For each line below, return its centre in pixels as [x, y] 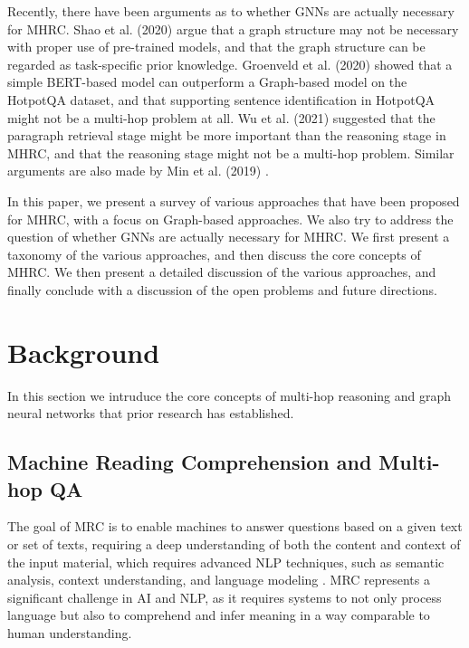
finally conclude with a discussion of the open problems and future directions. [222, 289]
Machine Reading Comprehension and [190, 462]
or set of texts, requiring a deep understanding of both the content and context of [234, 544]
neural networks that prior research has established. [151, 413]
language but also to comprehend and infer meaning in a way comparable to [219, 615]
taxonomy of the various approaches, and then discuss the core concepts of [214, 254]
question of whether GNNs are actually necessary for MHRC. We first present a [229, 237]
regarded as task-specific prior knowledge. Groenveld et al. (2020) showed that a [230, 64]
